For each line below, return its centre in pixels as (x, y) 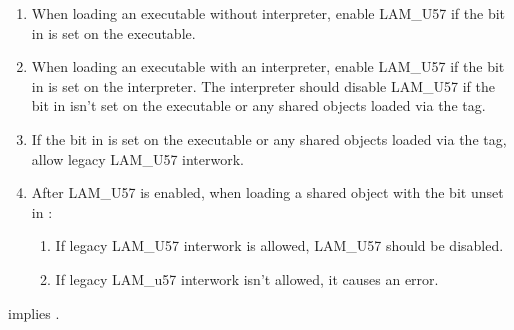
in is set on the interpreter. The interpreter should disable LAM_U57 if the (263, 85)
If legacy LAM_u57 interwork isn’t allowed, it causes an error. (247, 278)
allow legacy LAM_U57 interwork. (138, 158)
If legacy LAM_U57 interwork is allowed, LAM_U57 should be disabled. (279, 245)
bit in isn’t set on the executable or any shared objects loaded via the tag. (258, 105)
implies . (34, 312)
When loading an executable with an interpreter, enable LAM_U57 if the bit (268, 66)
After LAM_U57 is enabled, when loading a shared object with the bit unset (267, 192)
